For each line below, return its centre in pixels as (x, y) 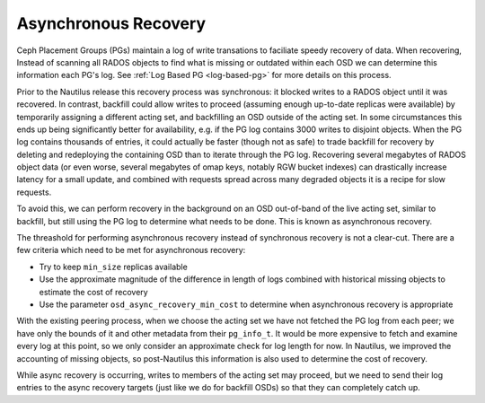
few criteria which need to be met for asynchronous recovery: (131, 250)
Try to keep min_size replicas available (113, 267)
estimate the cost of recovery (93, 292)
